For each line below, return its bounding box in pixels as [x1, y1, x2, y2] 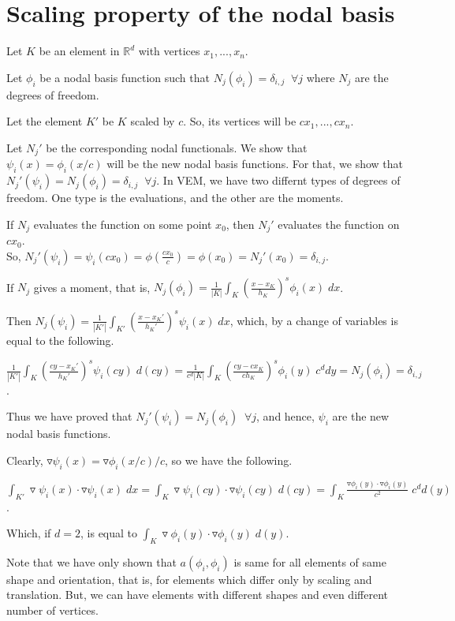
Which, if [6, 525, 51, 541]
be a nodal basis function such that [39, 69, 210, 85]
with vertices [138, 43, 200, 59]
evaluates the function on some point [33, 215, 212, 232]
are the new [332, 408, 390, 425]
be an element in [39, 43, 120, 59]
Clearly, [6, 451, 43, 468]
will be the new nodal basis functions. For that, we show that [106, 155, 404, 172]
